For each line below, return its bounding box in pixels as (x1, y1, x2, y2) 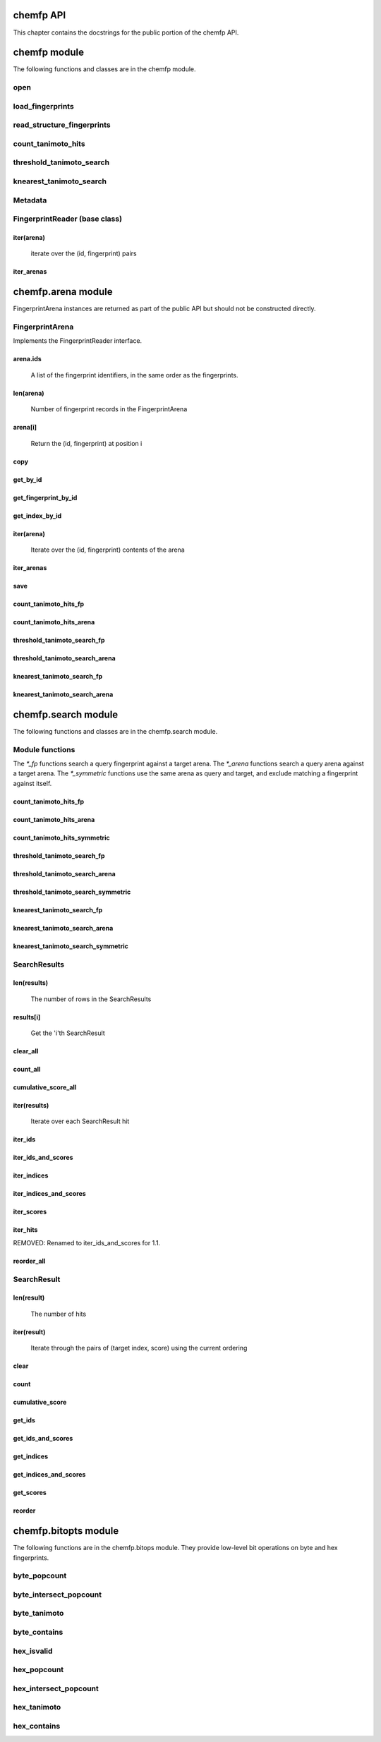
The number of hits (30, 1309, 87, 1318)
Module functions (13, 744, 75, 754)
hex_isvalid (13, 1646, 53, 1656)
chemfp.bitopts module (13, 1525, 119, 1537)
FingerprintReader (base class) (13, 214, 123, 224)
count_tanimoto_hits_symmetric (13, 833, 111, 842)
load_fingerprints (13, 101, 74, 111)
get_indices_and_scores (13, 1470, 86, 1479)
